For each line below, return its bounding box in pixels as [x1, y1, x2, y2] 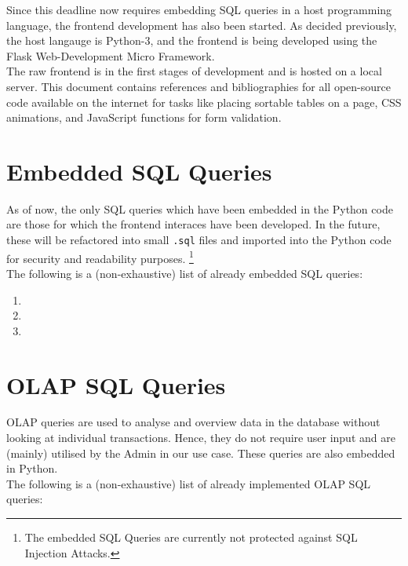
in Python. [6, 460, 58, 477]
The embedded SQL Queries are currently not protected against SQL [24, 529, 358, 546]
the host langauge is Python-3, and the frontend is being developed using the [6, 32, 377, 49]
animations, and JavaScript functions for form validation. [6, 109, 282, 126]
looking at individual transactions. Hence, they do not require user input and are [6, 429, 395, 446]
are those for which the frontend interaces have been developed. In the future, [6, 216, 381, 232]
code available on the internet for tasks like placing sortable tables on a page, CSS [6, 93, 402, 110]
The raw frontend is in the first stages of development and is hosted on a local [6, 63, 382, 79]
